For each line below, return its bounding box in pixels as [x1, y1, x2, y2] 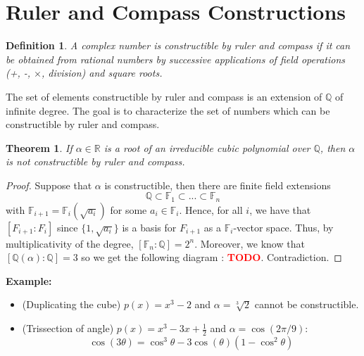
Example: [6, 273, 52, 288]
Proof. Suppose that [6, 177, 92, 192]
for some [110, 202, 147, 217]
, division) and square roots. [42, 65, 163, 80]
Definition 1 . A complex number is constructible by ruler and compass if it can [6, 38, 351, 53]
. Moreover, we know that [194, 236, 305, 250]
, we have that [249, 202, 311, 217]
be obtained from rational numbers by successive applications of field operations [6, 51, 346, 66]
